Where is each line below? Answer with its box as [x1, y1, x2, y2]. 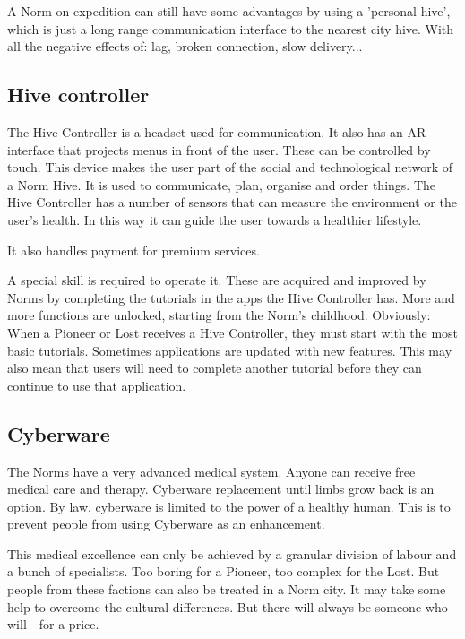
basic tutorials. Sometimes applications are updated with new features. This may [7, 341, 452, 359]
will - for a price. [7, 615, 99, 634]
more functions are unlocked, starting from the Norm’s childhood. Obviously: [7, 306, 431, 324]
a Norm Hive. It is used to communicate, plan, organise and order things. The [7, 175, 436, 194]
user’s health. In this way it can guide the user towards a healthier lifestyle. [7, 210, 422, 229]
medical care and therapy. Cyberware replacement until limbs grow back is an [7, 479, 435, 498]
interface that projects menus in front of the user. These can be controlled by [7, 140, 431, 159]
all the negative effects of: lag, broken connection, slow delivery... [7, 37, 363, 56]
